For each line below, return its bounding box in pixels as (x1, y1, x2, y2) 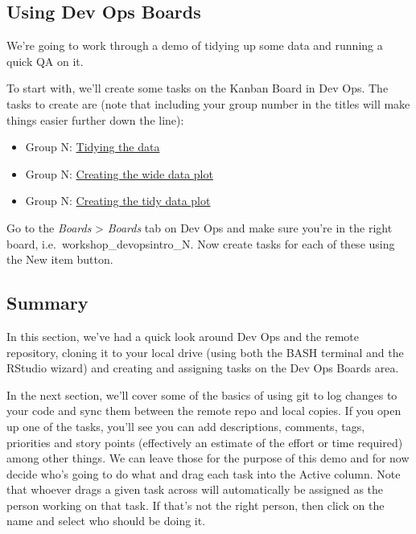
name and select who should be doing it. (6, 512, 206, 529)
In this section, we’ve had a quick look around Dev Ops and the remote (6, 327, 359, 344)
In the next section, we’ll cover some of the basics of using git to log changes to (6, 386, 397, 403)
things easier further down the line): (6, 111, 184, 128)
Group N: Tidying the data (25, 138, 160, 155)
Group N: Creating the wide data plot (25, 165, 213, 182)
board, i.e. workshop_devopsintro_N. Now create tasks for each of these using (6, 235, 395, 252)
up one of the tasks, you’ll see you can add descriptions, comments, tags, (6, 417, 365, 434)
